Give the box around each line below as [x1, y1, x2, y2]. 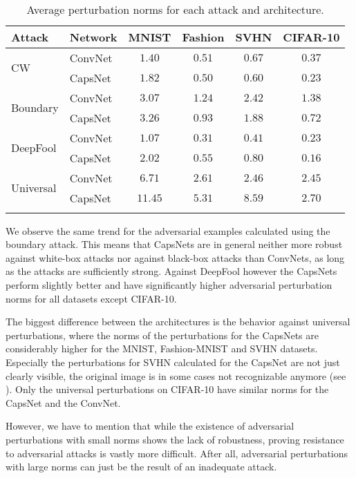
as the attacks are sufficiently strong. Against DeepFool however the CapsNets [6, 264, 337, 278]
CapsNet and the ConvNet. [6, 395, 121, 410]
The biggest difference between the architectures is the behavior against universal [6, 314, 350, 329]
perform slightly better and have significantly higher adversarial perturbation [6, 277, 332, 291]
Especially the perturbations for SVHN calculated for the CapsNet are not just [6, 354, 340, 369]
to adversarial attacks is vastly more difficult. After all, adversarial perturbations [6, 446, 348, 460]
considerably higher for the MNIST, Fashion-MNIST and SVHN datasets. [6, 341, 318, 356]
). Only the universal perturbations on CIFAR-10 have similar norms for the [6, 382, 329, 396]
